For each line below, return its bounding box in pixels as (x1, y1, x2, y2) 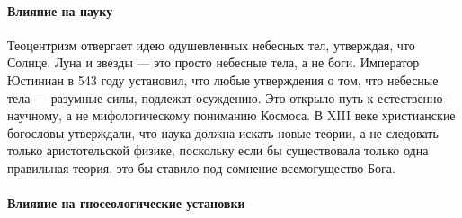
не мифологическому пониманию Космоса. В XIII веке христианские (76, 106, 456, 125)
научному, (7, 106, 63, 125)
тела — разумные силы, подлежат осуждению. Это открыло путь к (7, 88, 374, 107)
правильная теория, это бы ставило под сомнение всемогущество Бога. (7, 158, 395, 177)
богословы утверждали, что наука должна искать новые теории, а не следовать (7, 123, 439, 142)
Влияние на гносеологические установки (7, 194, 245, 213)
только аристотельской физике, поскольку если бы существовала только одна (7, 141, 429, 160)
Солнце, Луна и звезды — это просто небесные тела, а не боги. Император (7, 53, 420, 72)
